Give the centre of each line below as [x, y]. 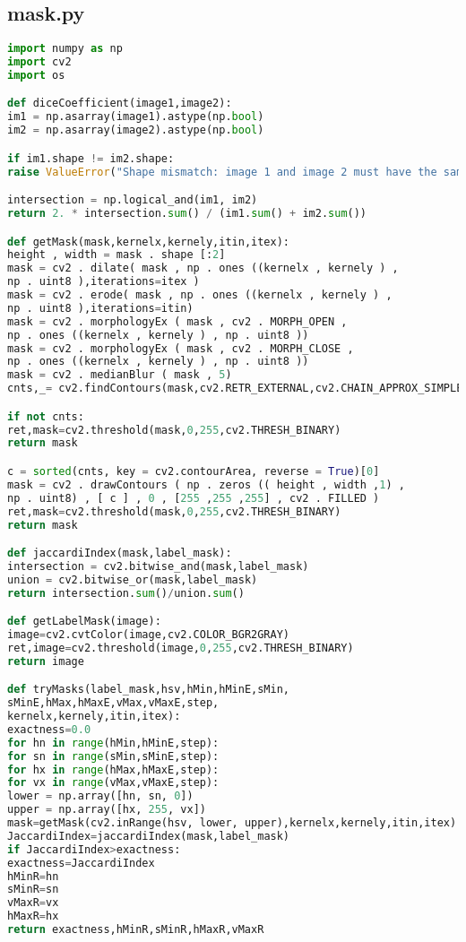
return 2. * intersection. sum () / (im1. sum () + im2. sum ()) [187, 214]
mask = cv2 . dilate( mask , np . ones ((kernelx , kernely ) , [203, 268]
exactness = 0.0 [49, 729]
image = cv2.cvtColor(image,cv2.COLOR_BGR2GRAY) [149, 635]
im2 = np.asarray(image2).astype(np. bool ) [136, 130]
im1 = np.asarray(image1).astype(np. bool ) [136, 117]
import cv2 [39, 62]
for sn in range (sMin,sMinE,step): [113, 756]
